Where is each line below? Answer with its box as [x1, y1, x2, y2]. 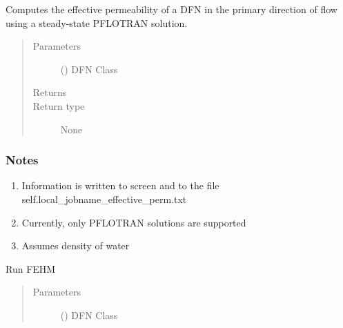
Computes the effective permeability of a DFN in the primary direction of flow [6, 2, 337, 16]
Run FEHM [6, 261, 56, 276]
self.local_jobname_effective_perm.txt [21, 191, 187, 206]
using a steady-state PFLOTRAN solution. [6, 15, 188, 30]
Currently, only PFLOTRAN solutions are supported [21, 215, 246, 229]
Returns [32, 85, 67, 99]
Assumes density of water [21, 238, 130, 253]
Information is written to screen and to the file [21, 178, 219, 193]
